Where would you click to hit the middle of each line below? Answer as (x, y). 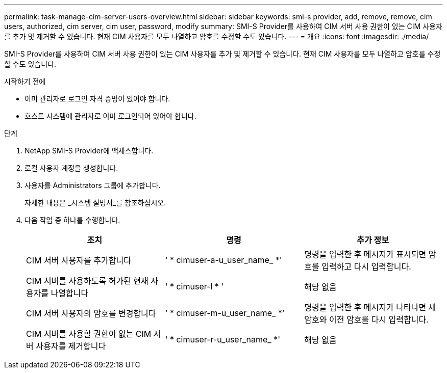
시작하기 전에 (25, 81)
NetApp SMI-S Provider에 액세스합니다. (89, 151)
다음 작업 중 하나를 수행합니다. (72, 220)
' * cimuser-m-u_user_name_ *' (225, 313)
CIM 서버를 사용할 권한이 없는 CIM (89, 334)
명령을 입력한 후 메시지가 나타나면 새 (370, 307)
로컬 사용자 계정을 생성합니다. (71, 168)
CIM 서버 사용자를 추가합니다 (79, 260)
